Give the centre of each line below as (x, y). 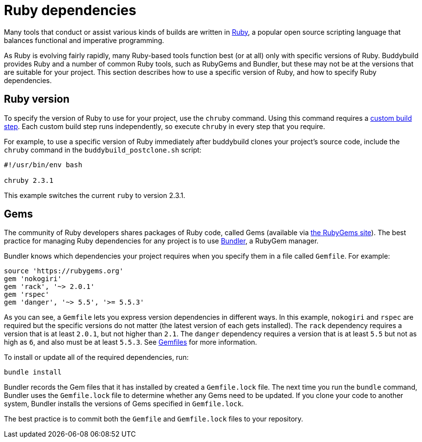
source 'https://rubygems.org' (64, 271)
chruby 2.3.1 (29, 180)
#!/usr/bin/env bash (43, 165)
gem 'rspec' (27, 295)
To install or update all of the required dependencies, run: (96, 357)
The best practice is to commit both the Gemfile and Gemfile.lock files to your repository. (154, 419)
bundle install (33, 372)
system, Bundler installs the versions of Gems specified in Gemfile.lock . (124, 404)
